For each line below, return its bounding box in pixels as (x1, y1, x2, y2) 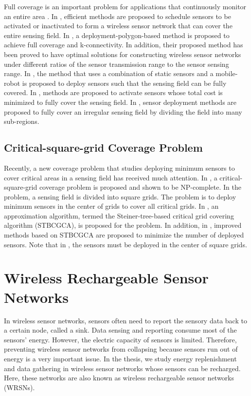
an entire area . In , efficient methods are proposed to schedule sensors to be (4, 11, 231, 21)
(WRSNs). (4, 382, 35, 392)
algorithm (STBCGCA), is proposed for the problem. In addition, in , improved (4, 220, 242, 230)
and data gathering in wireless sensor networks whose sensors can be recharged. (4, 363, 241, 373)
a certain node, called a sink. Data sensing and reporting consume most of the (4, 325, 237, 335)
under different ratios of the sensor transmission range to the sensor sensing (4, 59, 229, 69)
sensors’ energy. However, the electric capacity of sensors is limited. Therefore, (4, 334, 237, 344)
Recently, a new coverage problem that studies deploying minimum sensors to (4, 162, 235, 173)
